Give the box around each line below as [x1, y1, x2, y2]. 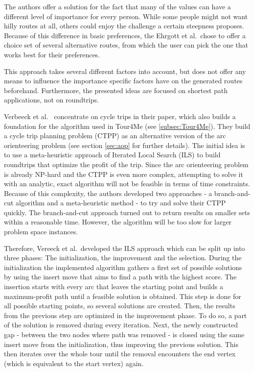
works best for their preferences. [4, 49, 100, 59]
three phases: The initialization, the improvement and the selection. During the [4, 252, 242, 263]
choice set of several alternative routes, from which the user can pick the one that [4, 40, 248, 50]
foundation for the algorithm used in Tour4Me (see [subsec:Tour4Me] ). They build [4, 121, 251, 131]
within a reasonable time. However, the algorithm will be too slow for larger [4, 217, 232, 227]
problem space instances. [4, 226, 78, 237]
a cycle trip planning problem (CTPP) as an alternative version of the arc [4, 130, 226, 141]
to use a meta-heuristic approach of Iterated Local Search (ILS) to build [4, 149, 221, 160]
